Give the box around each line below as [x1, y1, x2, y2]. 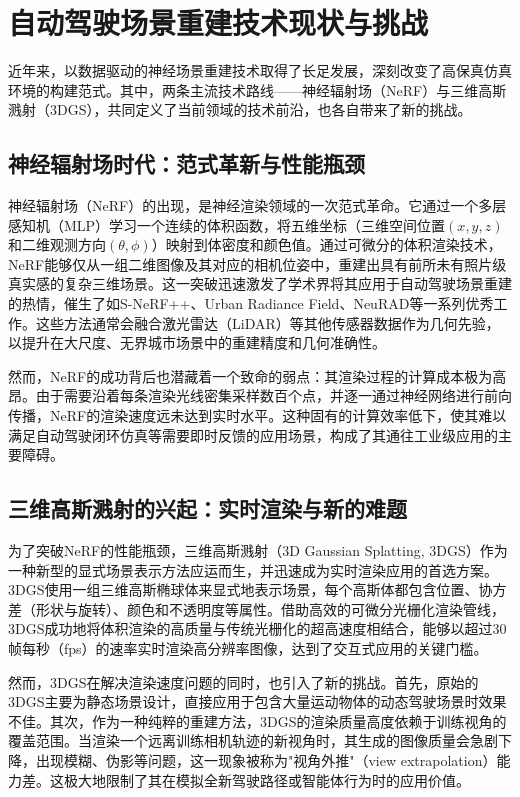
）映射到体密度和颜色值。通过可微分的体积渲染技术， [151, 234, 502, 255]
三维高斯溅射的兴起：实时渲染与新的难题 [8, 493, 407, 524]
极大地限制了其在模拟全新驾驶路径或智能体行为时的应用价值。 [63, 769, 470, 790]
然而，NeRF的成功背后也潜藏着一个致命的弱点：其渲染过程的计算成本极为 [8, 365, 493, 386]
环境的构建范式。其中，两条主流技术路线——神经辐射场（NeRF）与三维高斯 [8, 79, 507, 100]
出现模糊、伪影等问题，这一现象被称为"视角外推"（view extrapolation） [35, 749, 497, 770]
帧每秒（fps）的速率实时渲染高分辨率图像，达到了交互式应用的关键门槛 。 [8, 638, 488, 658]
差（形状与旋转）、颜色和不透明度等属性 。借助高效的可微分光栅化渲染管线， [8, 598, 505, 619]
